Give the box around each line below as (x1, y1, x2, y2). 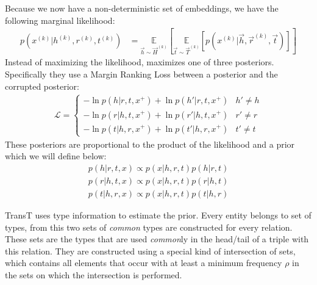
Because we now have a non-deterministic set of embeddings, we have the (5, 2, 279, 14)
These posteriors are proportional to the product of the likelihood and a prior (5, 137, 295, 150)
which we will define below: (5, 150, 107, 162)
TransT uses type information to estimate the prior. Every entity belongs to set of (5, 209, 312, 222)
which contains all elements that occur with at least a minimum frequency (5, 256, 282, 269)
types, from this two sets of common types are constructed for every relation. (5, 220, 293, 233)
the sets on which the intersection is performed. (5, 269, 182, 281)
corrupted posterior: (5, 79, 79, 92)
